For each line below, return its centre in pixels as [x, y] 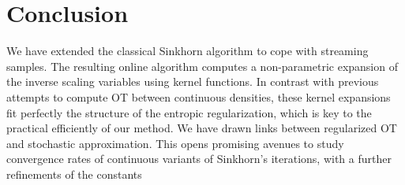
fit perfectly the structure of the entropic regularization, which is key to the [189, 112]
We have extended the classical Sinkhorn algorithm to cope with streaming [187, 51]
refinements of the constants [74, 174]
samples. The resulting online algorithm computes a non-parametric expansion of [202, 66]
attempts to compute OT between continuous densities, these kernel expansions [199, 96]
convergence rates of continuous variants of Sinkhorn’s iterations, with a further [199, 159]
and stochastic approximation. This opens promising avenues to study [175, 143]
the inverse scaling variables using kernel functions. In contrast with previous [193, 81]
